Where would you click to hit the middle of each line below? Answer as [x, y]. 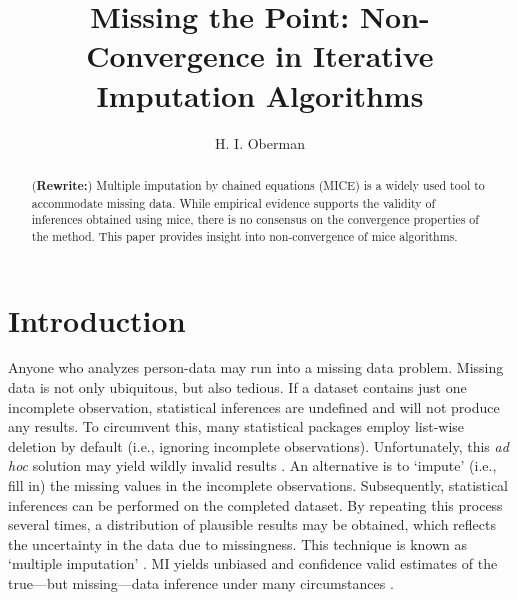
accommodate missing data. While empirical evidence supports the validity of [233, 202]
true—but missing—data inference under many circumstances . [201, 582]
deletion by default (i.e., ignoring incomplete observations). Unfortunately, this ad [258, 445]
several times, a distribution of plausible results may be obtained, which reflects [252, 524]
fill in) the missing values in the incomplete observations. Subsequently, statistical [258, 485]
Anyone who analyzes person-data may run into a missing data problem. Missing [256, 367]
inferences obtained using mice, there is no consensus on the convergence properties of [255, 219]
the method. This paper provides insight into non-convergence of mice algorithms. [244, 235]
